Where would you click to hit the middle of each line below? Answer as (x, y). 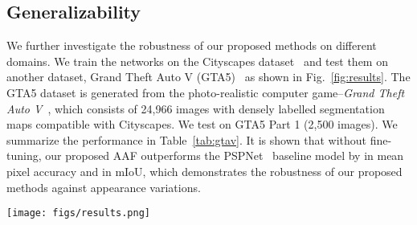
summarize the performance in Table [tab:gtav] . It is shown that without (186, 139)
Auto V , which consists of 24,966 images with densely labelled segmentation (196, 108)
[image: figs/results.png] (78, 213)
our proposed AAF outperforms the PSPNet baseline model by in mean (225, 155)
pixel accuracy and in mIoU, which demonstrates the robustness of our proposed (204, 171)
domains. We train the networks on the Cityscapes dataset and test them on (197, 61)
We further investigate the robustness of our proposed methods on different (192, 45)
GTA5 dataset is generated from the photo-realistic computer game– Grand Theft (206, 92)
